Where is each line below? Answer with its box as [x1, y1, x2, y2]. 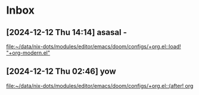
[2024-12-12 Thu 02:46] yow [6, 66, 116, 77]
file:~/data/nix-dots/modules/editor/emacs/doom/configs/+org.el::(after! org [6, 82, 194, 89]
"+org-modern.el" [6, 49, 51, 56]
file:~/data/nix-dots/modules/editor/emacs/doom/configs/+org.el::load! [6, 43, 181, 50]
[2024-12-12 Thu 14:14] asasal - [6, 27, 127, 37]
